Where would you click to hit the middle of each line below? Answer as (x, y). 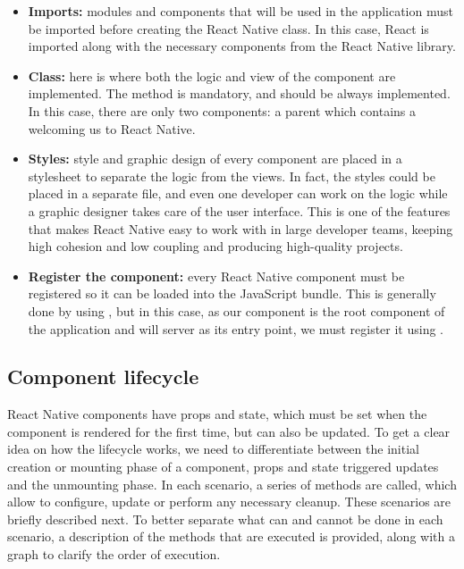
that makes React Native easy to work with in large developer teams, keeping (240, 228)
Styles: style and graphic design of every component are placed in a (215, 159)
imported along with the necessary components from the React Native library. (242, 46)
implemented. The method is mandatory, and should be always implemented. (239, 93)
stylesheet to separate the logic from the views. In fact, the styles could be (232, 176)
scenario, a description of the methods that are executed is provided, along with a (231, 536)
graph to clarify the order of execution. (114, 554)
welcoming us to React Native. (112, 128)
